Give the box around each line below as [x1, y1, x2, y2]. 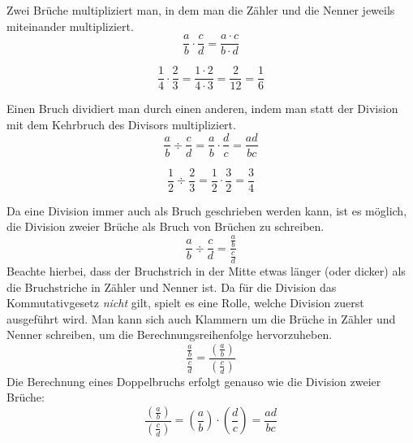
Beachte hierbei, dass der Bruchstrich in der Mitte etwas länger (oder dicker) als [6, 263, 406, 280]
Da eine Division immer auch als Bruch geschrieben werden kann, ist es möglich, [6, 202, 407, 219]
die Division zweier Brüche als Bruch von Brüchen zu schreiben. [6, 218, 325, 235]
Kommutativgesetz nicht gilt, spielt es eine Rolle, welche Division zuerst [6, 294, 364, 311]
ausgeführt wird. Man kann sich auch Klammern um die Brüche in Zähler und [6, 310, 396, 327]
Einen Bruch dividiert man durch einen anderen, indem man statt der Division [6, 100, 398, 117]
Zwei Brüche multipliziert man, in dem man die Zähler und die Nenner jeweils [6, 2, 395, 18]
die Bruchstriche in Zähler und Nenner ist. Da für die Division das [6, 278, 337, 295]
